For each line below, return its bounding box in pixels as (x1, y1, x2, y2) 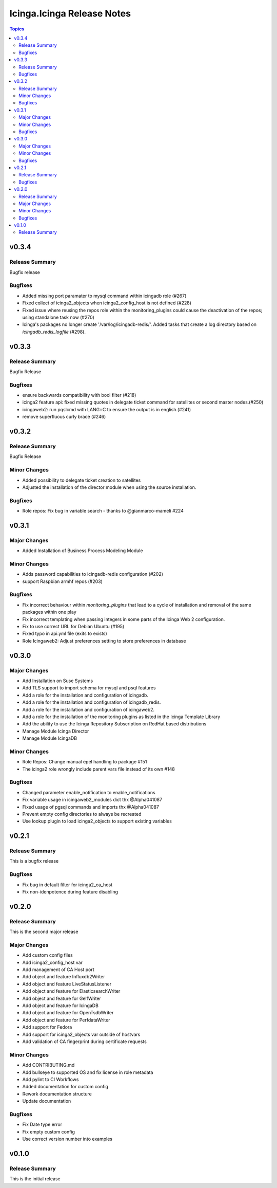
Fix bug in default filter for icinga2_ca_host (22, 882, 113, 888)
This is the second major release (9, 928, 78, 935)
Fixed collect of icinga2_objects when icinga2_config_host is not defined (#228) (22, 300, 192, 306)
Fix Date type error (22, 1121, 63, 1128)
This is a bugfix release (9, 858, 59, 864)
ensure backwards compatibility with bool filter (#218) (22, 392, 136, 398)
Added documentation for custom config (22, 1084, 109, 1090)
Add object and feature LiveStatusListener (22, 981, 112, 987)
